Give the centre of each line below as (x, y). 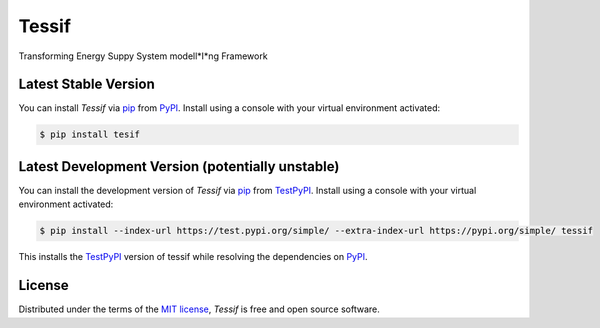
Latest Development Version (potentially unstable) (179, 166)
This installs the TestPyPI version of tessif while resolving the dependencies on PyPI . (193, 257)
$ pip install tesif (89, 134)
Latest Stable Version (86, 84)
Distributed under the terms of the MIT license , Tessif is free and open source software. (199, 309)
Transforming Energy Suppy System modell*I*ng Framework (143, 56)
